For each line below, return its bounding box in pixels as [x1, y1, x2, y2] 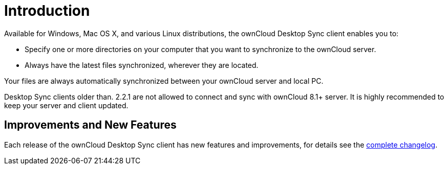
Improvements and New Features [4, 118, 177, 132]
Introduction [4, 2, 90, 19]
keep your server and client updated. [4, 101, 129, 110]
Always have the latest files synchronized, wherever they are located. [25, 60, 259, 69]
